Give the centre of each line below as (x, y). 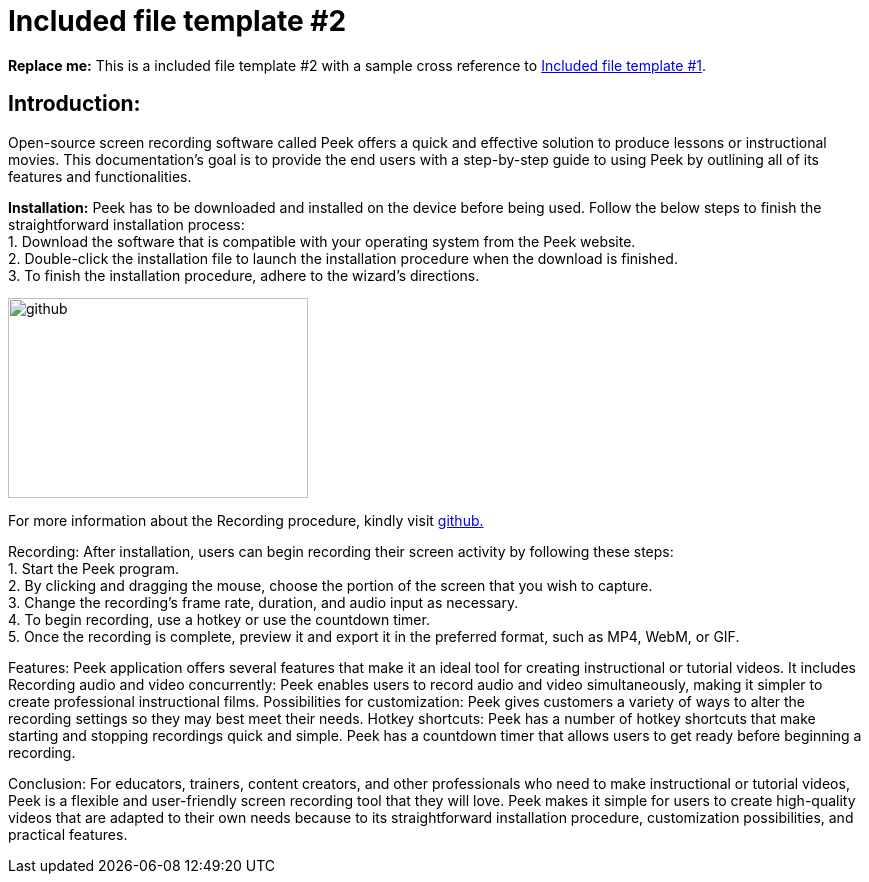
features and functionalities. (100, 176)
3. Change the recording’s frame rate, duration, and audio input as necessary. (263, 602)
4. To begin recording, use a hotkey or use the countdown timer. (219, 619)
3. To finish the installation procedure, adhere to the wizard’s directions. (244, 275)
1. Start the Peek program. (93, 568)
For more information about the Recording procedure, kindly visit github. (246, 520)
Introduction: (74, 104)
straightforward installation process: (126, 224)
